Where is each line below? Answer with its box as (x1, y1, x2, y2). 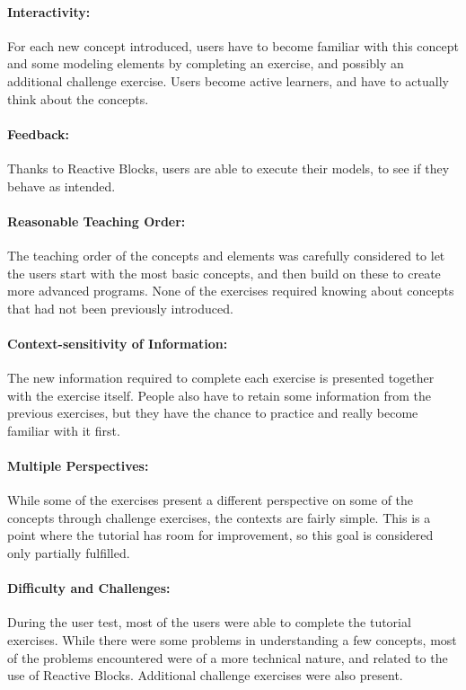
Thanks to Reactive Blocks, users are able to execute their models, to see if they (7, 158, 450, 177)
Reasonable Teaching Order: (7, 211, 186, 230)
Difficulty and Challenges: (7, 579, 171, 597)
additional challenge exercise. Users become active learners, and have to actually (7, 71, 449, 90)
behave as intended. (7, 176, 116, 195)
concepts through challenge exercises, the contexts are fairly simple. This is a (7, 508, 431, 526)
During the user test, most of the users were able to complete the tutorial (7, 613, 411, 632)
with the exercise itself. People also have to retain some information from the (7, 385, 431, 404)
